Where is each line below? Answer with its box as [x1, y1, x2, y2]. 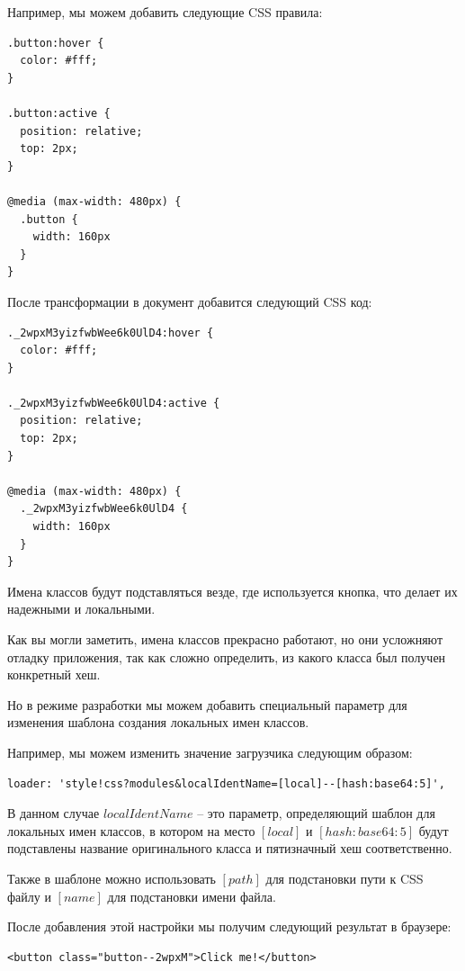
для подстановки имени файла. [107, 886, 276, 905]
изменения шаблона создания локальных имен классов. [7, 713, 309, 732]
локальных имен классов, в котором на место [7, 821, 255, 840]
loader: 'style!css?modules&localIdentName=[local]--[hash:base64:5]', [7, 777, 445, 790]
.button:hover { [7, 36, 104, 49]
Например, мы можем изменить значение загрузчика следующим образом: [7, 742, 413, 761]
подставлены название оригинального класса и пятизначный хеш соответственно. [7, 839, 452, 858]
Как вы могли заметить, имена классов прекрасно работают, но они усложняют [7, 630, 443, 648]
